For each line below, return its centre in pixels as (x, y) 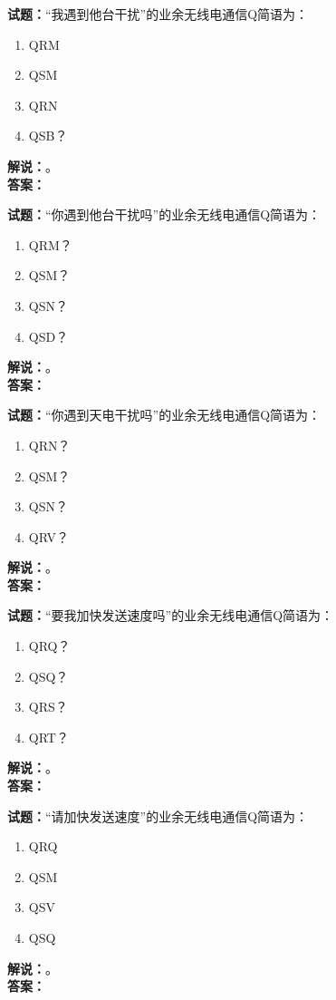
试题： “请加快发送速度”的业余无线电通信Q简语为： (158, 816)
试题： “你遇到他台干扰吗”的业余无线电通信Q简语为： (164, 214)
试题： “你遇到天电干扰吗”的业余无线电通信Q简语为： (164, 415)
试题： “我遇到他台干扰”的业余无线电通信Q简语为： (158, 14)
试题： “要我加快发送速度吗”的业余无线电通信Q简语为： (171, 615)
